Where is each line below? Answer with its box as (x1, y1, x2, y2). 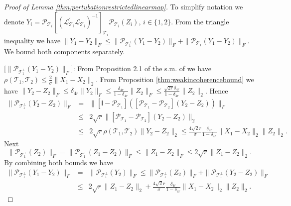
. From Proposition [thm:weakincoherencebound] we (96, 74, 254, 84)
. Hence (205, 85, 228, 96)
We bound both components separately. (4, 46, 125, 57)
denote (4, 16, 24, 26)
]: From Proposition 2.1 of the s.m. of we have (71, 63, 211, 73)
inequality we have (4, 35, 61, 46)
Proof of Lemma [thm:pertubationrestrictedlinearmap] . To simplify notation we (4, 1, 243, 11)
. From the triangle (171, 16, 229, 26)
